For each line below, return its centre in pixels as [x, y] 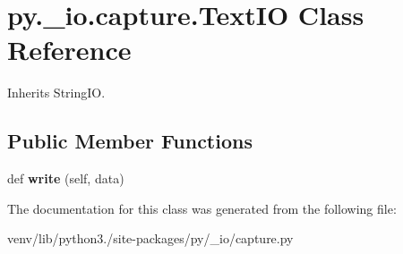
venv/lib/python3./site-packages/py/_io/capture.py [150, 238]
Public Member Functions [130, 141]
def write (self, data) [66, 178]
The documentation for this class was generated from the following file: [202, 208]
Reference [69, 50]
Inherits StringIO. [56, 93]
